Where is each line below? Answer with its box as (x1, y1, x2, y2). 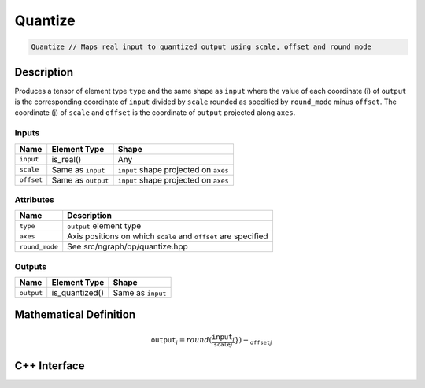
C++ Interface (14, 359, 85, 372)
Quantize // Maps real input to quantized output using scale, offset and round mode (31, 42, 371, 51)
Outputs (14, 261, 47, 272)
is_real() (51, 153, 82, 164)
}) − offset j (234, 335, 273, 346)
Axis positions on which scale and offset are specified (67, 231, 268, 242)
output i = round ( (150, 335, 213, 346)
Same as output (51, 174, 109, 185)
